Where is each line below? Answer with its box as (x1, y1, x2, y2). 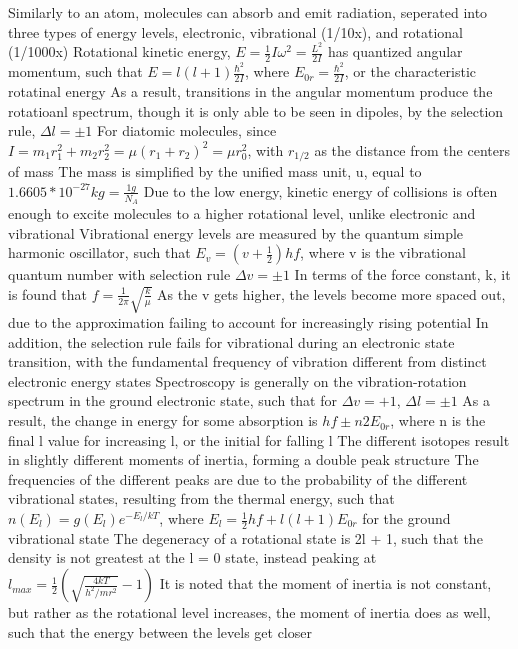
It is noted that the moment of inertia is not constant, (159, 573, 492, 594)
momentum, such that (8, 61, 143, 82)
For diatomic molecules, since (97, 120, 277, 141)
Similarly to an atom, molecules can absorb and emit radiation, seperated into (8, 2, 488, 22)
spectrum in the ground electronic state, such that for (8, 390, 337, 411)
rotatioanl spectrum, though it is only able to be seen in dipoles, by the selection (8, 100, 504, 121)
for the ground (362, 508, 451, 529)
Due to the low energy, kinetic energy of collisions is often (143, 180, 498, 201)
